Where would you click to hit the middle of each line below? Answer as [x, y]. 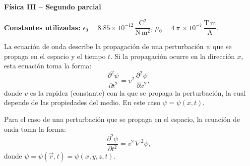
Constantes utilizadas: [42, 27]
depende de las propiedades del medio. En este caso [82, 102]
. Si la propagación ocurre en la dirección [173, 56]
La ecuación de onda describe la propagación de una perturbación [104, 46]
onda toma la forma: [35, 129]
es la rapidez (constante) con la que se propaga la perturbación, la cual [138, 92]
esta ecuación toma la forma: [48, 66]
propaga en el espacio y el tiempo [55, 56]
